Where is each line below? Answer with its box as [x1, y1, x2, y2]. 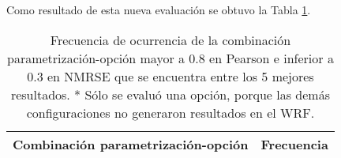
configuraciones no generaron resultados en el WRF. [26, 103, 315, 122]
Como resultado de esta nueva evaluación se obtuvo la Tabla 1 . [6, 2, 311, 17]
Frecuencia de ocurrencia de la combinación [50, 30, 291, 49]
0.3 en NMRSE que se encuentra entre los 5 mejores [27, 66, 314, 85]
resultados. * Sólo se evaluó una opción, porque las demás [10, 85, 330, 103]
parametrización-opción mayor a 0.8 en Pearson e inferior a [6, 48, 334, 67]
